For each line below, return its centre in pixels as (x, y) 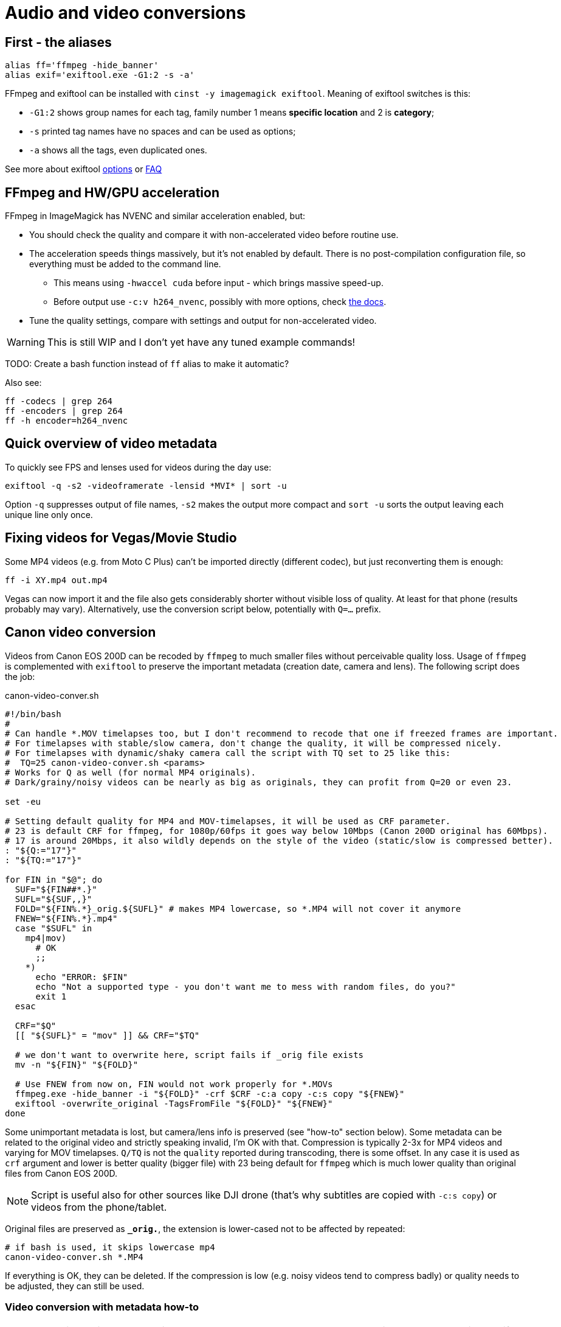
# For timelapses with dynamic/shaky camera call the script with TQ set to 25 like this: (228, 753)
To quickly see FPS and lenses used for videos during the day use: (138, 467)
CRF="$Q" (36, 1025)
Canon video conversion (81, 632)
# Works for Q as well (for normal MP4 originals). (131, 772)
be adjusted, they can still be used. (75, 1286)
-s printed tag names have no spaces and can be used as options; (163, 131)
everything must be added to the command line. (125, 264)
